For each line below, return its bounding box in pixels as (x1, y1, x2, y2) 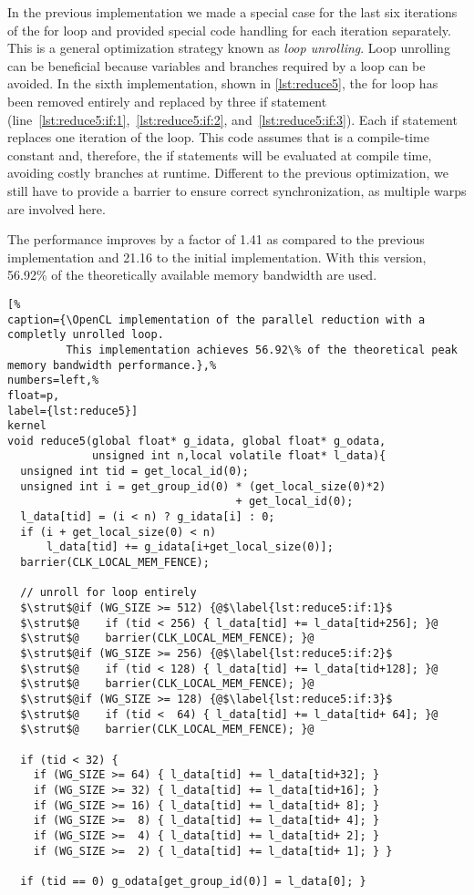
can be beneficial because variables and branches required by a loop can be (7, 56, 426, 75)
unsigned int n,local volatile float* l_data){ (92, 449, 386, 463)
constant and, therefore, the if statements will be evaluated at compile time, (7, 145, 432, 164)
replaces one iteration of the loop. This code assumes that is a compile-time (7, 128, 429, 147)
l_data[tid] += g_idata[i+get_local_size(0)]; (46, 540, 334, 554)
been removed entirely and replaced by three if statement (7, 91, 327, 110)
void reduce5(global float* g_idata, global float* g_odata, (7, 434, 386, 447)
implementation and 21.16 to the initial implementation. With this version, (7, 247, 427, 266)
